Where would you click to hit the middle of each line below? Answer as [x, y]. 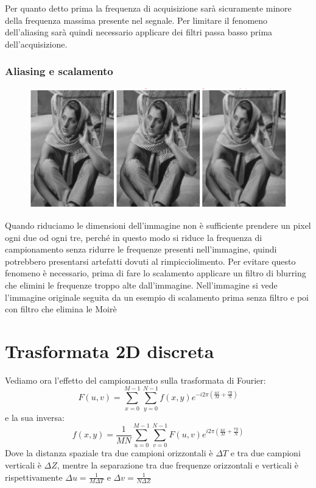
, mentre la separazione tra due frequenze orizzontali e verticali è [177, 465]
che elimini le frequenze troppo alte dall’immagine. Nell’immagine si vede [141, 285]
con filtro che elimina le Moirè [61, 309]
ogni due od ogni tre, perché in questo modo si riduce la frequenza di [134, 237]
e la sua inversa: [35, 417]
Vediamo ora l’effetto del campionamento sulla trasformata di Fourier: [135, 380]
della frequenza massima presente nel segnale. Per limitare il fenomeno [136, 20]
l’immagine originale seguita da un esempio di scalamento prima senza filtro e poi [157, 297]
